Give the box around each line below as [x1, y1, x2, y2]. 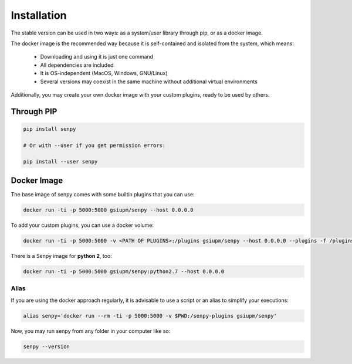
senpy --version [23, 343, 70, 350]
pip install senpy [23, 125, 76, 132]
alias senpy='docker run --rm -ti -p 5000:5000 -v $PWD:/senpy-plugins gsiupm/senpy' [23, 312, 277, 319]
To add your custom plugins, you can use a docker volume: [11, 222, 154, 229]
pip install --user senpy [23, 158, 98, 165]
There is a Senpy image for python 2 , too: [11, 252, 113, 259]
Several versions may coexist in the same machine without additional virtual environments [40, 78, 258, 85]
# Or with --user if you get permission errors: [23, 142, 166, 149]
